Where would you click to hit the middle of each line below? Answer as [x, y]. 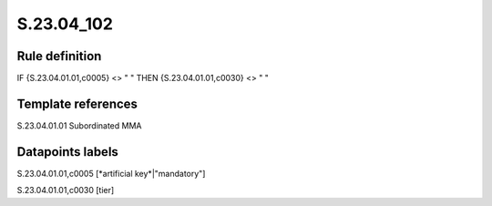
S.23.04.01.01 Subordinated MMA [79, 125]
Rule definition [59, 56]
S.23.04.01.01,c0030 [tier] [66, 191]
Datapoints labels [67, 152]
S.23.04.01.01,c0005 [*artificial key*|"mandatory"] [111, 173]
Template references [77, 103]
